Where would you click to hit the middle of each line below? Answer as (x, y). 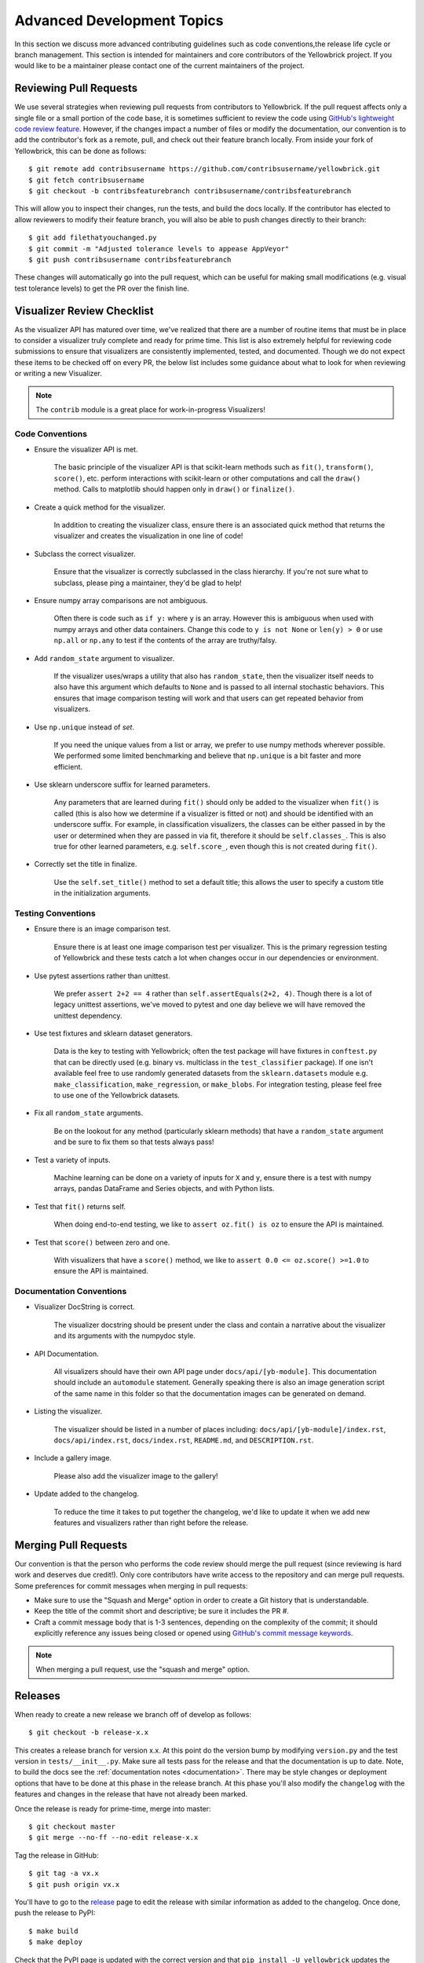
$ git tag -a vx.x (64, 1873)
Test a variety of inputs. (72, 1160)
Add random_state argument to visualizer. (104, 658)
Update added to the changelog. (86, 1494)
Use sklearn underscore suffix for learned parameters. (122, 784)
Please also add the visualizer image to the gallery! (136, 1475)
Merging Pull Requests (71, 1545)
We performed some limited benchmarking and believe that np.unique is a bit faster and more (207, 756)
